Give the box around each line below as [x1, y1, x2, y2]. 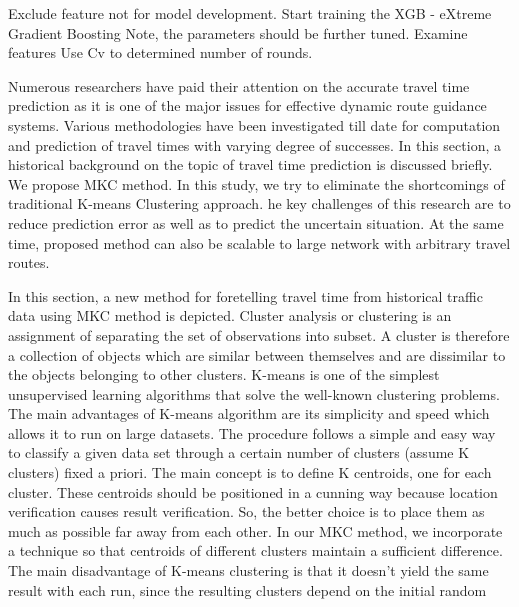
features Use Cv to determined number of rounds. [8, 42, 313, 63]
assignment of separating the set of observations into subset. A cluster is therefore [8, 324, 510, 345]
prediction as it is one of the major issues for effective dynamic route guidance [8, 95, 487, 116]
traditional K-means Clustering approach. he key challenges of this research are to [8, 193, 511, 214]
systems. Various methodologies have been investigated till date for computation [8, 114, 501, 135]
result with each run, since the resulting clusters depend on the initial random [8, 579, 487, 600]
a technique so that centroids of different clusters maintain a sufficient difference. [8, 540, 503, 561]
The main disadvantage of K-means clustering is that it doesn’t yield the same [8, 560, 489, 581]
